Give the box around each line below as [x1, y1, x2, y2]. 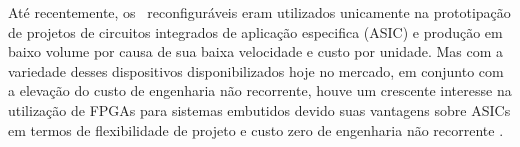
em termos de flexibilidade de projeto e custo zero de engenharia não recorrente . [8, 119, 504, 140]
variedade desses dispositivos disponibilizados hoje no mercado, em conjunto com [8, 60, 504, 81]
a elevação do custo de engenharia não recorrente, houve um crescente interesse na [8, 80, 512, 101]
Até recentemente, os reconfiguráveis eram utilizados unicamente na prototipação [8, 2, 511, 22]
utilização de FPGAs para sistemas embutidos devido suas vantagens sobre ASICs [8, 99, 511, 120]
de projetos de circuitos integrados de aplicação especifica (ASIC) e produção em [8, 21, 503, 42]
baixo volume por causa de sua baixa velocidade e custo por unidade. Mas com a [8, 41, 504, 62]
